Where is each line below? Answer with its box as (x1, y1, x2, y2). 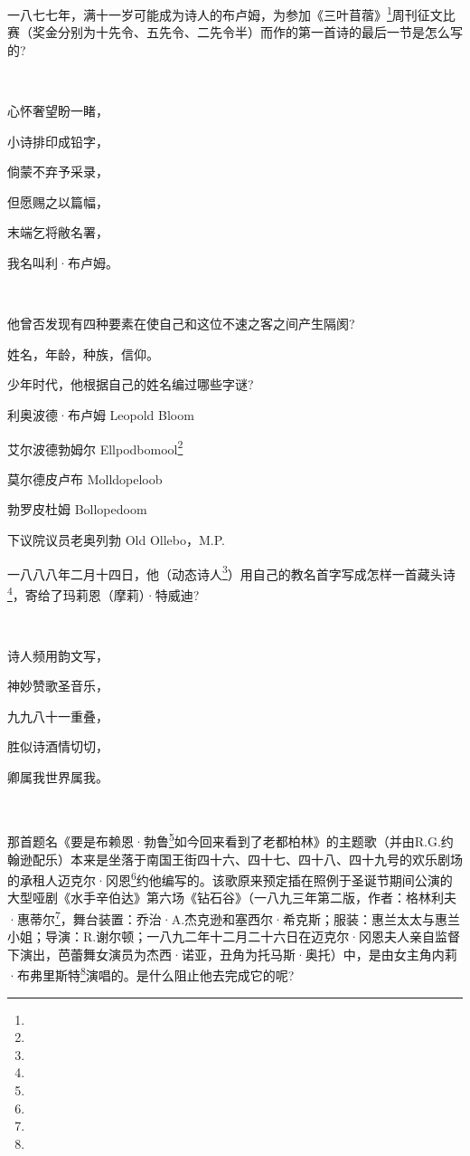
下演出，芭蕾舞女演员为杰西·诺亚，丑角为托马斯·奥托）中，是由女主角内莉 (7, 944, 457, 963)
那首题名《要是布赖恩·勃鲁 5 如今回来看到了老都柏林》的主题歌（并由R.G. (7, 829, 441, 850)
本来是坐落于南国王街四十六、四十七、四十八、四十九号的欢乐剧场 (70, 849, 463, 868)
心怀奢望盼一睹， (7, 101, 108, 120)
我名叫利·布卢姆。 (7, 253, 118, 272)
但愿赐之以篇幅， (7, 192, 108, 211)
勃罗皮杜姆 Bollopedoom (7, 500, 147, 519)
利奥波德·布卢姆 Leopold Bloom (7, 405, 194, 424)
